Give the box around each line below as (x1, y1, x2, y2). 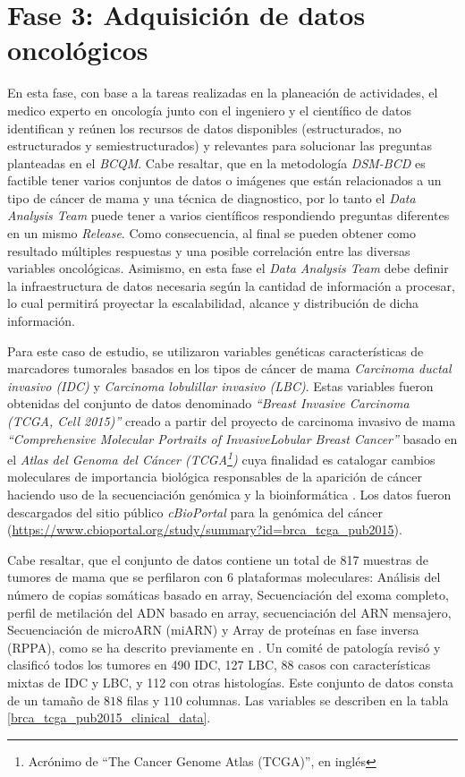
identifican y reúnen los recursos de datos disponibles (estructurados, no (7, 118, 402, 137)
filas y (126, 690, 160, 709)
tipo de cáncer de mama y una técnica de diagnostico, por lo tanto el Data (7, 188, 416, 207)
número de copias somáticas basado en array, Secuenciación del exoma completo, (7, 585, 449, 603)
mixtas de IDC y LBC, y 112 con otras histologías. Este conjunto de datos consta (7, 672, 454, 691)
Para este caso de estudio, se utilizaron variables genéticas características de (7, 341, 424, 360)
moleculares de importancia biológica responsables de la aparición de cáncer (7, 467, 423, 486)
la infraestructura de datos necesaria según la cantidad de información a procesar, (7, 276, 455, 295)
